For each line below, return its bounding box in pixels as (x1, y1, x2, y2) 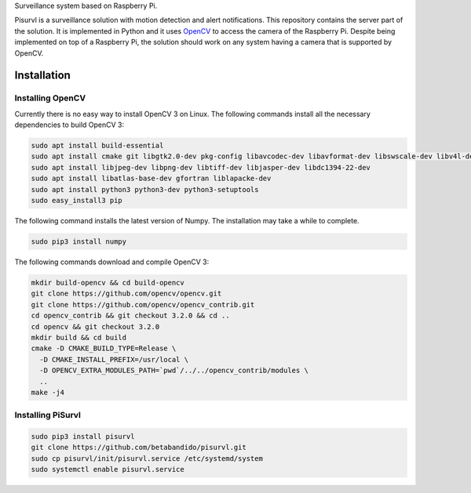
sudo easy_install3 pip (31, 196, 123, 205)
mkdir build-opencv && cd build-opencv (31, 278, 184, 287)
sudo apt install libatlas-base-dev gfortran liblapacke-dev (31, 174, 272, 183)
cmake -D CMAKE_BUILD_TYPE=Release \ (31, 344, 177, 353)
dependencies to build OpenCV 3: (14, 120, 125, 129)
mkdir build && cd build (31, 333, 127, 342)
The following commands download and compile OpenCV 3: (14, 257, 210, 266)
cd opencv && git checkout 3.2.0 (31, 322, 160, 331)
